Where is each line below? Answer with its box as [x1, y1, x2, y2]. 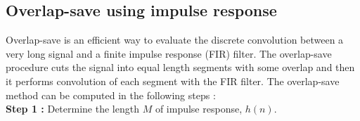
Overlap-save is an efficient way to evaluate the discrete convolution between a [6, 32, 344, 47]
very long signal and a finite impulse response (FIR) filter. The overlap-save [6, 46, 332, 60]
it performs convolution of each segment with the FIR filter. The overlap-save [6, 73, 340, 88]
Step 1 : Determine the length [6, 101, 139, 116]
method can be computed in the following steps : [6, 87, 216, 102]
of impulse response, [155, 101, 243, 116]
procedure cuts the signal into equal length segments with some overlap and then [6, 60, 355, 75]
